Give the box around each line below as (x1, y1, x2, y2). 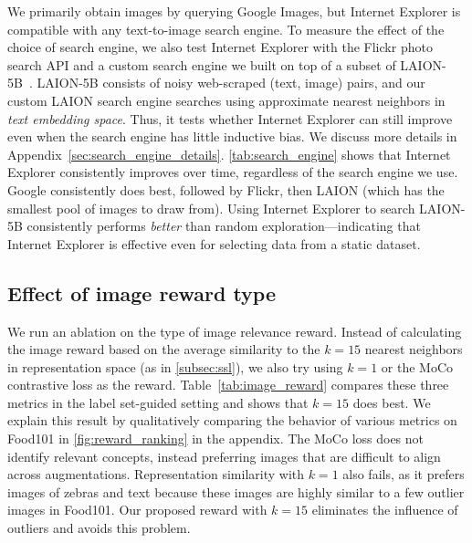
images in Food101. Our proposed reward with (7, 500, 267, 519)
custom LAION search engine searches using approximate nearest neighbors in (7, 90, 446, 110)
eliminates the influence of (311, 500, 458, 519)
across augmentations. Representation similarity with (7, 465, 305, 484)
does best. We (352, 392, 431, 412)
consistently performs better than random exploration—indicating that (26, 216, 421, 235)
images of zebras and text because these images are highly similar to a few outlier (7, 482, 465, 501)
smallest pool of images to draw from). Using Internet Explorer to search (7, 198, 415, 217)
